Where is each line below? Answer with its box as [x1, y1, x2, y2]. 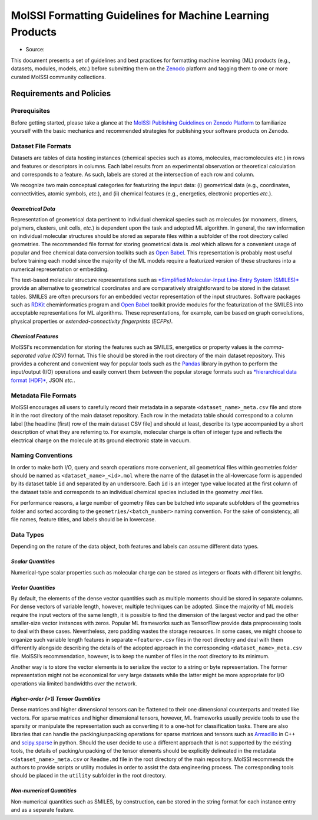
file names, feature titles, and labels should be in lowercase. [11, 515, 156, 522]
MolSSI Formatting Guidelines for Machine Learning [11, 9, 269, 22]
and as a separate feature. [11, 806, 75, 814]
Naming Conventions [11, 452, 73, 460]
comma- [263, 344, 284, 351]
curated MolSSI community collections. [11, 73, 106, 80]
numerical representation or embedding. [11, 266, 109, 273]
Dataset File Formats [11, 142, 72, 150]
